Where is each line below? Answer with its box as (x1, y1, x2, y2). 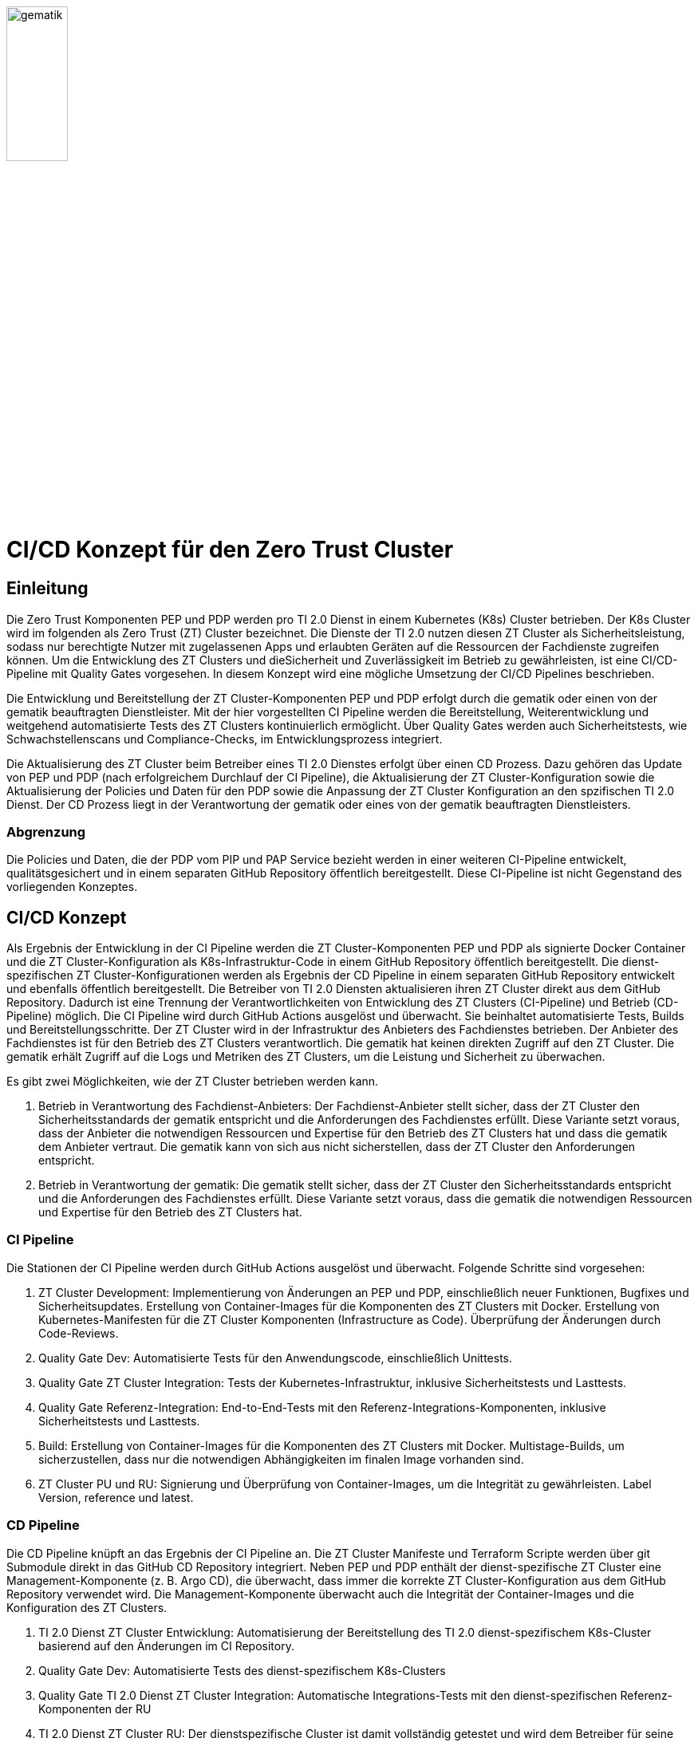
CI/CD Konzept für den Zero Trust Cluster (6, 536, 454, 564)
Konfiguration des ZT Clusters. (6, 1600, 168, 1614)
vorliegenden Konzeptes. (6, 880, 138, 894)
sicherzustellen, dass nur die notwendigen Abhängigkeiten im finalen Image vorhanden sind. (38, 1452, 524, 1466)
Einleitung (6, 578, 89, 599)
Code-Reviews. (38, 1326, 119, 1340)
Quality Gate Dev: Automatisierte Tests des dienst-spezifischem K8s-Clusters (38, 1663, 446, 1677)
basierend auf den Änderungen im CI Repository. (38, 1638, 294, 1653)
